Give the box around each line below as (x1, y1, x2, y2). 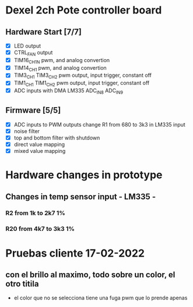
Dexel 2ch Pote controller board (5, 4, 162, 17)
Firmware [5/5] (5, 105, 61, 115)
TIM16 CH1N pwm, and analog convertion (13, 56, 110, 65)
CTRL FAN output (13, 49, 53, 57)
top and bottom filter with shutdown (13, 134, 100, 141)
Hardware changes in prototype (5, 168, 163, 182)
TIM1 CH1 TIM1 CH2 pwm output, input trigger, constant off (13, 80, 150, 88)
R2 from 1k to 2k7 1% (5, 209, 65, 217)
